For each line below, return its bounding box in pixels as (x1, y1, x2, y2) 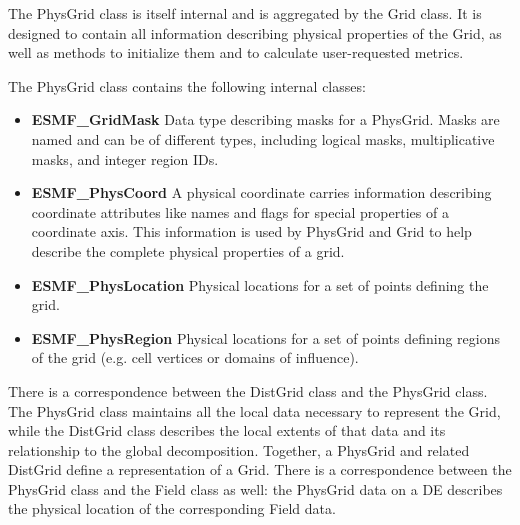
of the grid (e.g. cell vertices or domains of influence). (31, 347, 359, 368)
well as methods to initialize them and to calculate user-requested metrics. (8, 42, 464, 63)
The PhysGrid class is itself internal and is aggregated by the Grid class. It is (8, 3, 482, 23)
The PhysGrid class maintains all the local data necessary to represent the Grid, (8, 400, 501, 421)
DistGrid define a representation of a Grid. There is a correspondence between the (8, 459, 512, 480)
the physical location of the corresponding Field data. (8, 498, 336, 519)
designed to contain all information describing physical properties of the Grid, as (8, 22, 502, 43)
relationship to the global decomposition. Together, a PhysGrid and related (8, 439, 470, 460)
